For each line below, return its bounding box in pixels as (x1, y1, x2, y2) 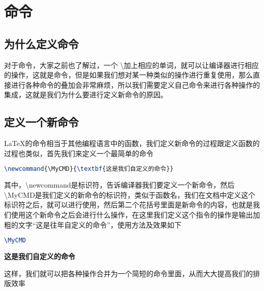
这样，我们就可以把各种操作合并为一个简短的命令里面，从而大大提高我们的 (4, 268, 253, 278)
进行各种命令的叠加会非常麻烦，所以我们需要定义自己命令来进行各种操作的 (11, 79, 260, 90)
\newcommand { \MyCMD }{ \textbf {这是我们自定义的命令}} (4, 165, 174, 173)
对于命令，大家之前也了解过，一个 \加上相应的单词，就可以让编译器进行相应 (4, 59, 259, 70)
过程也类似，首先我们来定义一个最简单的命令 (4, 148, 153, 158)
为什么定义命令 (4, 35, 79, 51)
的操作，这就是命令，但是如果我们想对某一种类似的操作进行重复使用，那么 (4, 69, 253, 80)
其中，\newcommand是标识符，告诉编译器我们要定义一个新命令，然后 (4, 179, 235, 190)
